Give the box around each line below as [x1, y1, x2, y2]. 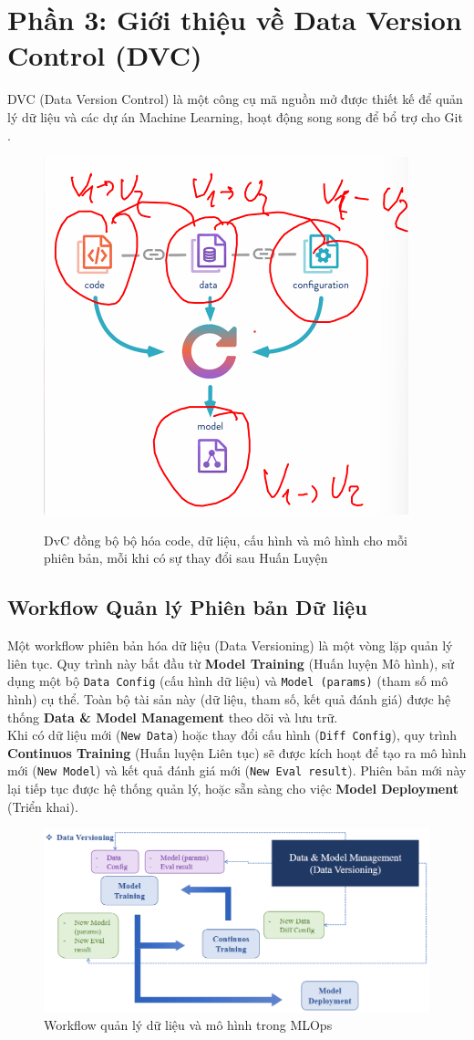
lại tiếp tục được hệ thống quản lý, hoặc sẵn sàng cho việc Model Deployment [7, 779, 459, 798]
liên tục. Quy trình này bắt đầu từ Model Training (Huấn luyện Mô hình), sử [7, 653, 455, 672]
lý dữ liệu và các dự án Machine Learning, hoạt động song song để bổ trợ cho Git [7, 107, 463, 126]
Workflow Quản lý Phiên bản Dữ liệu [7, 593, 367, 621]
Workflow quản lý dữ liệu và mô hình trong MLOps [44, 1015, 333, 1035]
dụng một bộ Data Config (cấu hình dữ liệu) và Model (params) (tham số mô [7, 671, 448, 691]
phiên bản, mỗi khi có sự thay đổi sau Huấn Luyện [44, 548, 328, 567]
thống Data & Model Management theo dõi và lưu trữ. [7, 707, 338, 726]
